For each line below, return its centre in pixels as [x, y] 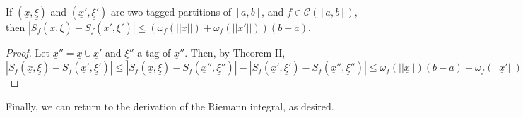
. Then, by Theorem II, [235, 52]
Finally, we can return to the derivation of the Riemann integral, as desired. [170, 106]
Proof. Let [28, 52]
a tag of [154, 52]
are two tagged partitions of [171, 11]
